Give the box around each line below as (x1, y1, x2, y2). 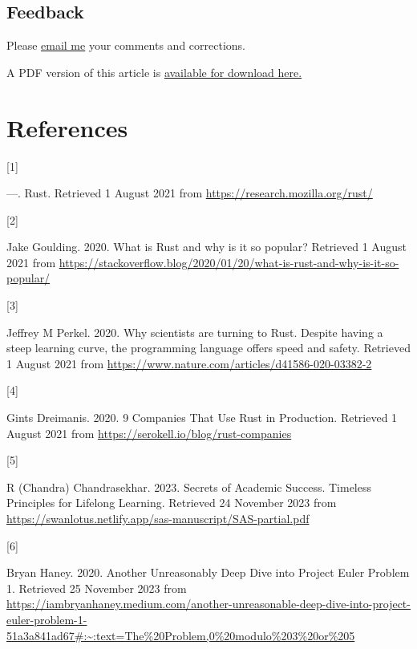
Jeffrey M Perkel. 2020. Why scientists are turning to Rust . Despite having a (6, 323, 383, 340)
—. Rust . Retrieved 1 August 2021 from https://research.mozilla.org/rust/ (6, 185, 373, 201)
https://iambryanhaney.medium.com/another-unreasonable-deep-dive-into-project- (6, 595, 411, 612)
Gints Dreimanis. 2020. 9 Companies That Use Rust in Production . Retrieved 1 (6, 409, 398, 426)
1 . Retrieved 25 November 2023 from (6, 579, 187, 596)
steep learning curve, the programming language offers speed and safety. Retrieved (6, 339, 411, 356)
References (6, 111, 128, 144)
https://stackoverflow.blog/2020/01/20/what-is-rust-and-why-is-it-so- (59, 254, 399, 270)
